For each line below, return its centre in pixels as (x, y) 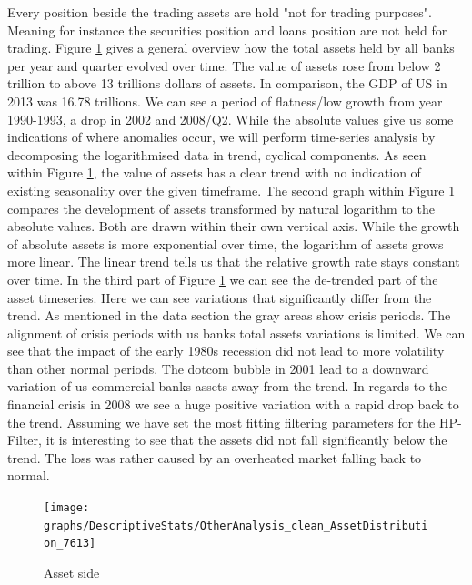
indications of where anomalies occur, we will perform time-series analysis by (221, 137)
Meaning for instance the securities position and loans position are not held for (227, 30)
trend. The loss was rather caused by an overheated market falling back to (215, 457)
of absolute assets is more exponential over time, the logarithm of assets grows (226, 243)
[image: (67, 508)
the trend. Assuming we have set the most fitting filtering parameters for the (221, 422)
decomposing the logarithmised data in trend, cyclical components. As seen (217, 154)
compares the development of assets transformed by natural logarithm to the (221, 208)
